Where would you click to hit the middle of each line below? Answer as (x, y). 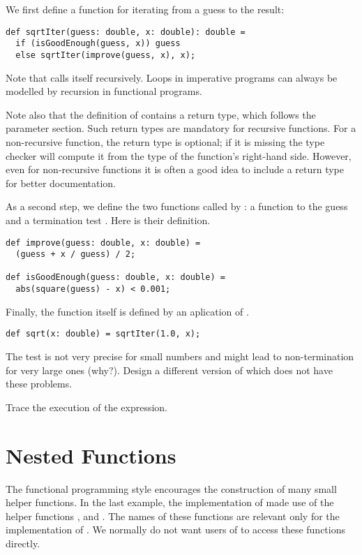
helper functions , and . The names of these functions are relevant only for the (173, 516)
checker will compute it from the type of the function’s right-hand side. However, (179, 155)
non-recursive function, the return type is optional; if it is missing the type (165, 141)
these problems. (39, 384)
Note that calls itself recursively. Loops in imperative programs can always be (172, 77)
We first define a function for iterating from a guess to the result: (145, 9)
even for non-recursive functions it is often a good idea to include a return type (175, 169)
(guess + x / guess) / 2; (76, 254)
